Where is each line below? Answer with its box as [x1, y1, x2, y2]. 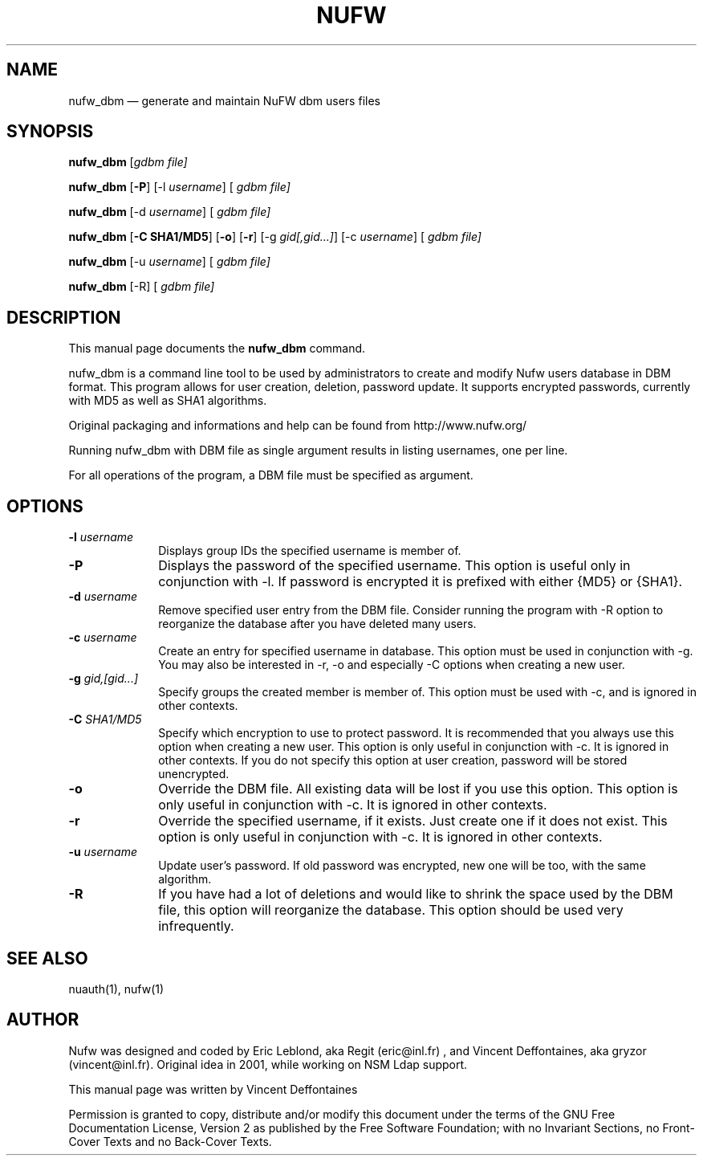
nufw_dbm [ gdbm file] [68, 155, 188, 169]
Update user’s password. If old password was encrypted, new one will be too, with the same [158, 858, 646, 873]
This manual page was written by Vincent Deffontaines [68, 1082, 358, 1096]
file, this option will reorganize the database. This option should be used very [158, 902, 624, 919]
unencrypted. [158, 767, 230, 781]
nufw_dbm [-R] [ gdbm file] [68, 279, 215, 294]
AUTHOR [6, 1009, 79, 1030]
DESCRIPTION [6, 307, 121, 328]
